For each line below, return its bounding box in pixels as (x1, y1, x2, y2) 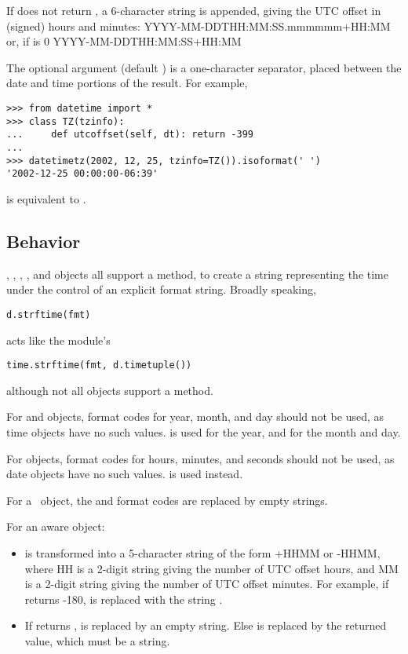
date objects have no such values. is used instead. (6, 466, 243, 482)
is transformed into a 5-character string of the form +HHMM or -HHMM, (24, 544, 381, 561)
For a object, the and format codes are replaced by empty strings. (6, 491, 328, 508)
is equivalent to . (6, 190, 86, 206)
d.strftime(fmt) (6, 309, 91, 320)
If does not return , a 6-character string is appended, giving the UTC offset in (6, 2, 381, 18)
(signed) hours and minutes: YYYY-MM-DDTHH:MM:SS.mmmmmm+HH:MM (6, 17, 391, 34)
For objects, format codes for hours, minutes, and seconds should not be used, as (6, 450, 395, 466)
